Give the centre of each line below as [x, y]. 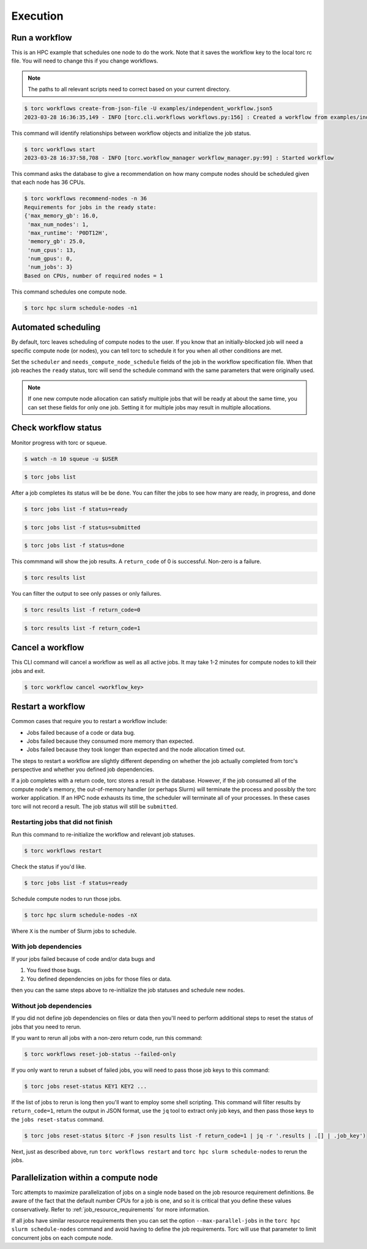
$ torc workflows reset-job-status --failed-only [100, 1054]
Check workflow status [57, 428]
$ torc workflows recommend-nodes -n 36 [85, 199]
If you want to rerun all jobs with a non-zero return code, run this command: [107, 1038]
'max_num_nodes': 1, [58, 224]
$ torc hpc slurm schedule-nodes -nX [81, 915]
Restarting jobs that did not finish [62, 822]
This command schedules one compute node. [69, 292]
